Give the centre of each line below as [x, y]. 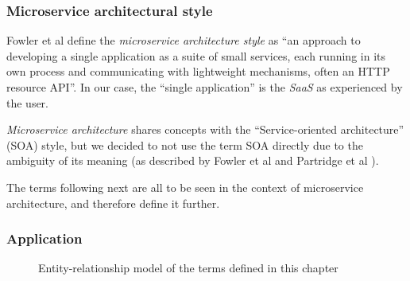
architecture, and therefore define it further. [113, 203]
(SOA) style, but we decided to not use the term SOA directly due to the [185, 144]
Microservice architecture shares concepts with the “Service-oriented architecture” [205, 129]
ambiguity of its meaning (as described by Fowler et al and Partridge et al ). [193, 160]
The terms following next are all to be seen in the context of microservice [185, 187]
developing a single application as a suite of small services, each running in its [196, 55]
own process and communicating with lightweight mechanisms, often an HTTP [198, 71]
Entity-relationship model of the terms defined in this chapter [188, 268]
